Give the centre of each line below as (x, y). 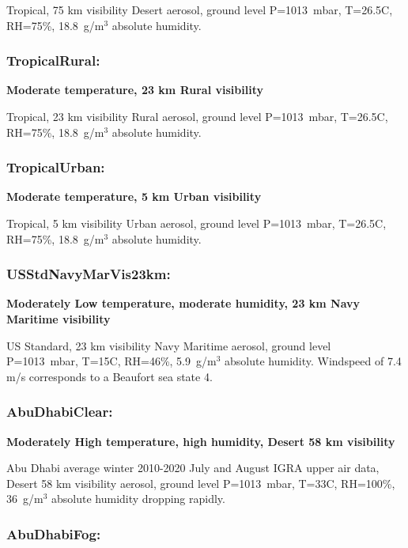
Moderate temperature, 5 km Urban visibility (134, 197)
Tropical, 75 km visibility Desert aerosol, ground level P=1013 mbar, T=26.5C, (200, 9)
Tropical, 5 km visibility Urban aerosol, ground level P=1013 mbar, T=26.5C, (196, 223)
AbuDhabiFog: (54, 533)
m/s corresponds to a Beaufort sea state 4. (110, 376)
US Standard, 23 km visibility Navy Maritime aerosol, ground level (169, 345)
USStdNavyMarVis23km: (89, 274)
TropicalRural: (53, 60)
